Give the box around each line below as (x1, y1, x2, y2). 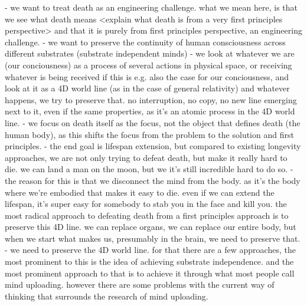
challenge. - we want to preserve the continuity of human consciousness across (5, 35, 286, 48)
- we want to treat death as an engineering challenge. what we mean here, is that (5, 1, 298, 13)
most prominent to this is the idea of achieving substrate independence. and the (5, 255, 294, 268)
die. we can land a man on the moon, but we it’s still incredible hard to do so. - (5, 163, 293, 175)
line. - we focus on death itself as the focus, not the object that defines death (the (5, 116, 301, 129)
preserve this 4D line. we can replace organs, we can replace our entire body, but (5, 221, 296, 233)
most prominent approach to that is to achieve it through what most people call (5, 266, 295, 279)
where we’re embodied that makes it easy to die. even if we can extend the (5, 186, 275, 198)
